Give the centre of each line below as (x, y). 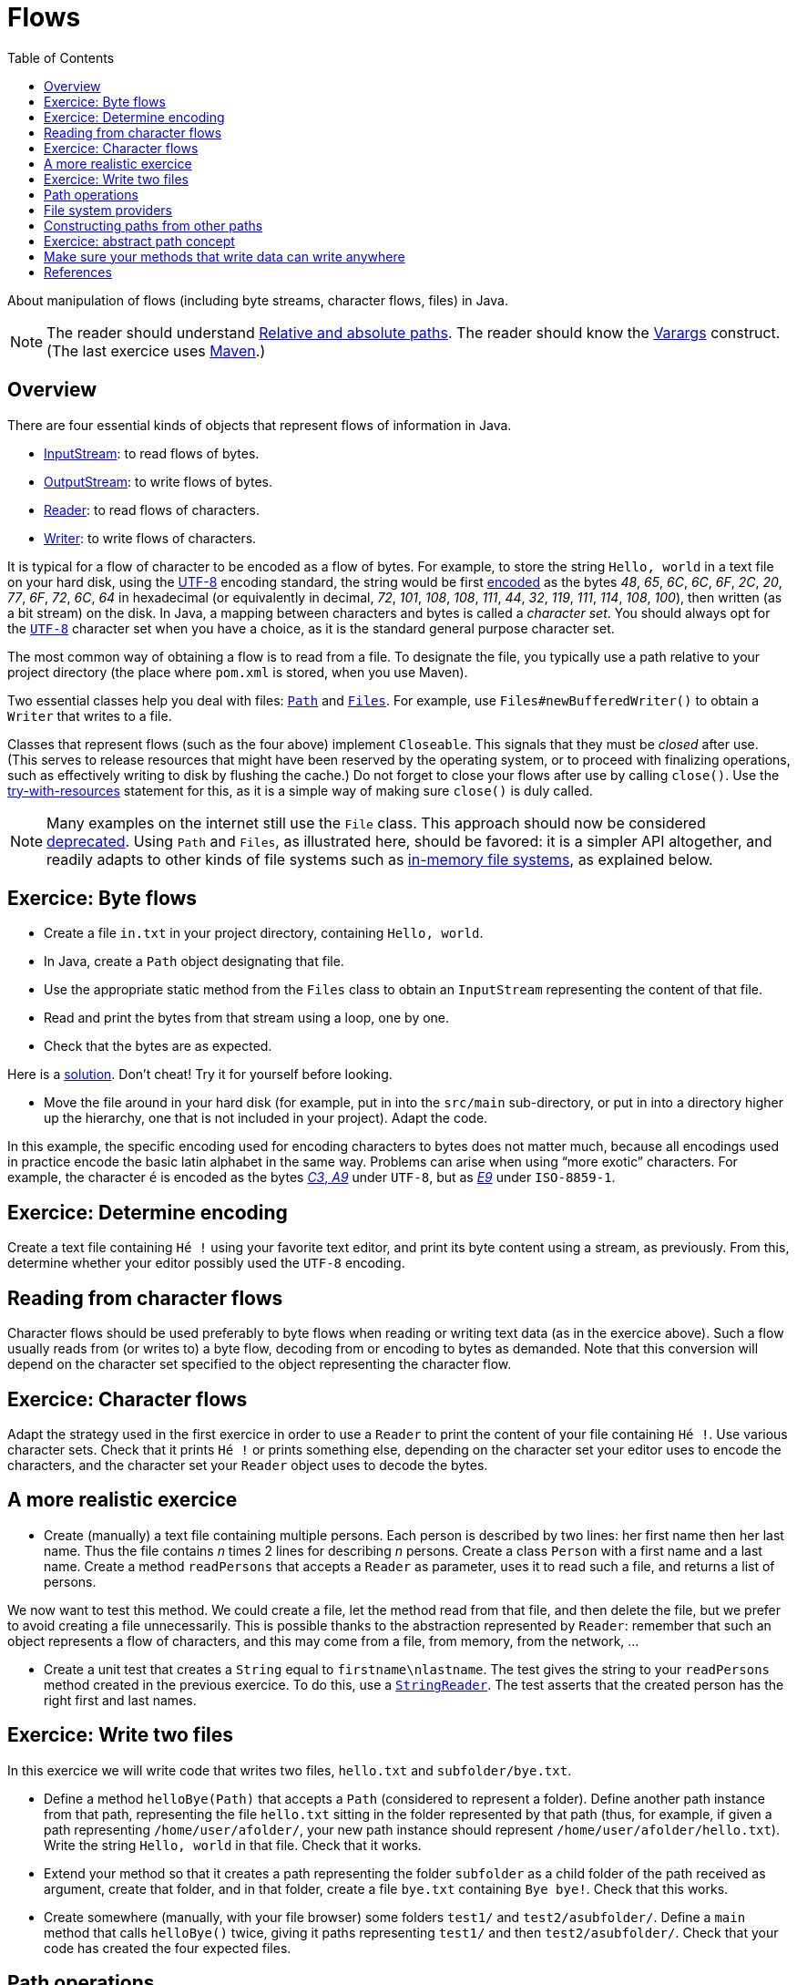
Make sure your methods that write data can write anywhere (225, 256)
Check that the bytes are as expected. (158, 1046)
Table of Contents (61, 57)
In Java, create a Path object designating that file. (194, 962)
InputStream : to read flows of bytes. (152, 453)
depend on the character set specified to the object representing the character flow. (260, 1364)
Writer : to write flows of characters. (150, 538)
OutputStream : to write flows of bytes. (158, 481)
